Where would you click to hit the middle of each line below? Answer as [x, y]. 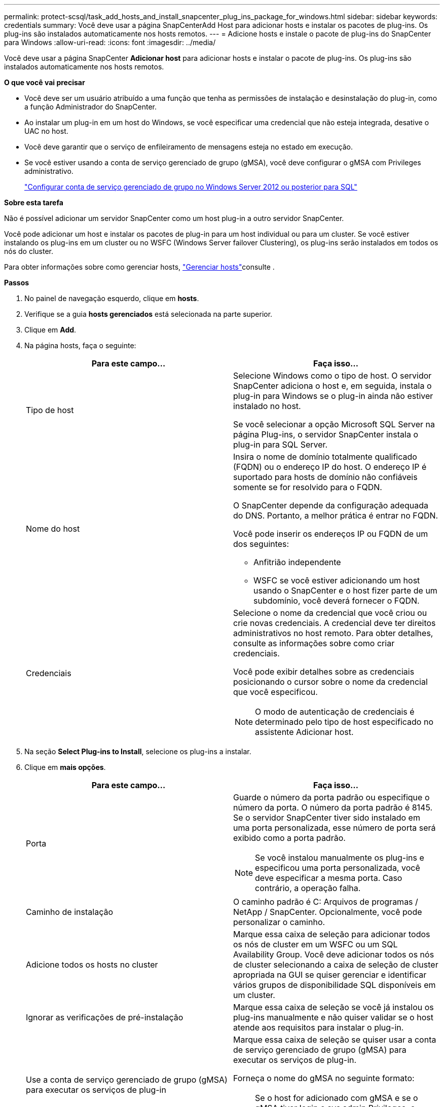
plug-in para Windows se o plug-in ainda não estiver [333, 396]
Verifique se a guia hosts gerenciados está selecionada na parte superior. [149, 314]
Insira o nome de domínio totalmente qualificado [325, 457]
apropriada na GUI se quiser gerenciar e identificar [330, 975]
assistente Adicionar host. [304, 732]
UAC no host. [46, 131]
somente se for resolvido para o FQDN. [308, 487]
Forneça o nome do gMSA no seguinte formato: [324, 1078]
